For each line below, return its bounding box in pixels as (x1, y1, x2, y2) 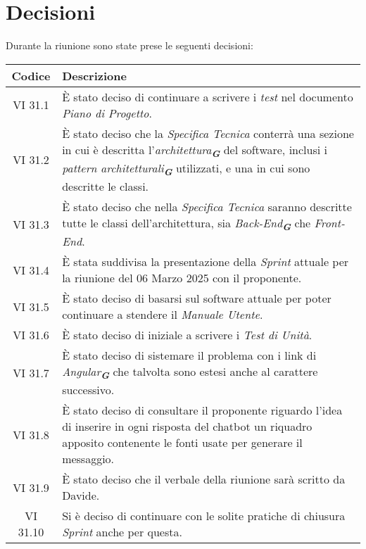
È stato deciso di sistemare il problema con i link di (62, 347, 317, 364)
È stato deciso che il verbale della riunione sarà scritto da (62, 471, 346, 488)
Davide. (62, 487, 100, 504)
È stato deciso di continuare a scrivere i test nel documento (62, 88, 353, 105)
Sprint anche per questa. (62, 524, 182, 541)
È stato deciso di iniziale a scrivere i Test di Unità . (62, 327, 313, 343)
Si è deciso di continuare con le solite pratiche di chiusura (62, 507, 346, 524)
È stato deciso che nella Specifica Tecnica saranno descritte (62, 198, 352, 215)
